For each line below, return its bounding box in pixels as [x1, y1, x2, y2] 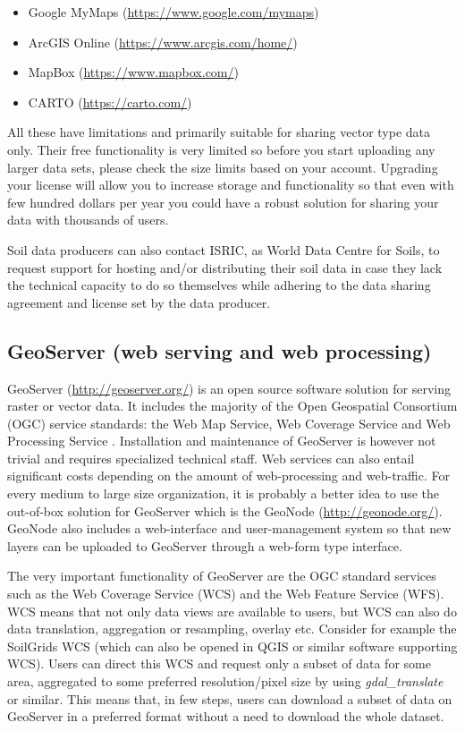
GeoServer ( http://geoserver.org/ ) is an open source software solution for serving [7, 378, 451, 397]
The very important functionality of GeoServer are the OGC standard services [7, 566, 436, 585]
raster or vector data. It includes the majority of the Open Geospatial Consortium [7, 396, 458, 415]
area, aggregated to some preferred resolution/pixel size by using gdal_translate [7, 672, 444, 691]
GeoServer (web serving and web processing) [7, 336, 432, 364]
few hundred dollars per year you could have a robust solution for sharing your [7, 192, 439, 211]
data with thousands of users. [7, 210, 169, 229]
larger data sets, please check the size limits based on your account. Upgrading [7, 157, 438, 176]
